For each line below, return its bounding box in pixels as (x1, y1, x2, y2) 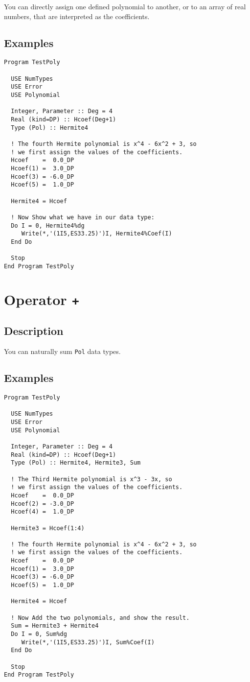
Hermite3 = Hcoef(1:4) (11, 524, 85, 532)
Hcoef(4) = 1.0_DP (11, 508, 74, 516)
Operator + (4, 289, 79, 309)
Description (4, 323, 64, 338)
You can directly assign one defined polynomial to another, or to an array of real (4, 1, 246, 11)
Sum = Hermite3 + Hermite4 (11, 622, 99, 630)
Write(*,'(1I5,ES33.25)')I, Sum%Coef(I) (21, 638, 155, 646)
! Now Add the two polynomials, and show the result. (11, 614, 190, 621)
